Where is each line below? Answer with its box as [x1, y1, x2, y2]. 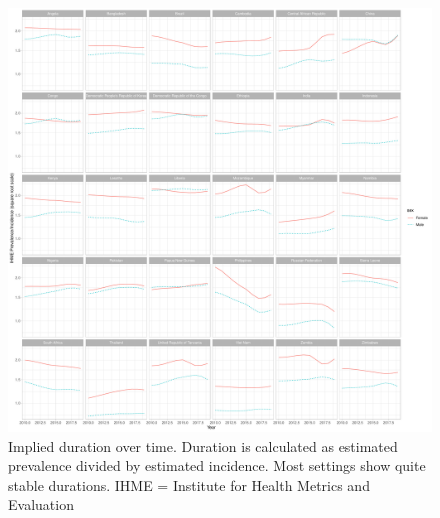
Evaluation [8, 494, 74, 515]
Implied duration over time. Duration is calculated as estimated [8, 435, 398, 456]
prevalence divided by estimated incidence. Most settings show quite [8, 455, 426, 476]
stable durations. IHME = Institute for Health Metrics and [8, 474, 370, 495]
